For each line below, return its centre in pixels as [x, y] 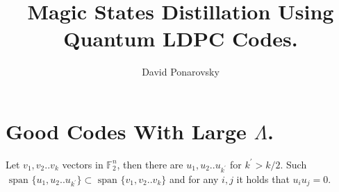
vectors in [83, 164]
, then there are [150, 164]
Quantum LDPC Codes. [181, 38]
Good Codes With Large [126, 131]
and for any [194, 178]
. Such [293, 164]
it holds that [263, 178]
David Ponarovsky [181, 72]
